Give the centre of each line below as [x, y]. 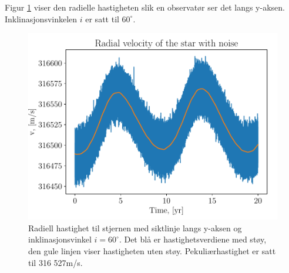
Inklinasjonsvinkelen [41, 18]
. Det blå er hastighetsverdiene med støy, [193, 239]
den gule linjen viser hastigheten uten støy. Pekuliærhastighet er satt [152, 250]
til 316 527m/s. [56, 262]
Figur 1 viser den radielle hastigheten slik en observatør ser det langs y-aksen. [145, 7]
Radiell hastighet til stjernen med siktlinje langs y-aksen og [135, 227]
